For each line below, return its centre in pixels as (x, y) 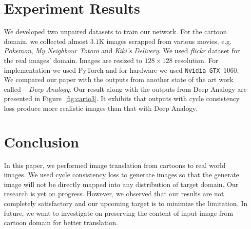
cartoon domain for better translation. (61, 222)
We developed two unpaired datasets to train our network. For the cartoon (116, 31)
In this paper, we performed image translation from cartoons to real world (115, 165)
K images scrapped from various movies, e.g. (165, 41)
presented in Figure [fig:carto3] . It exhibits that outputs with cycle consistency (122, 98)
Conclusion (42, 141)
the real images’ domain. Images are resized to (73, 60)
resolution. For (196, 60)
